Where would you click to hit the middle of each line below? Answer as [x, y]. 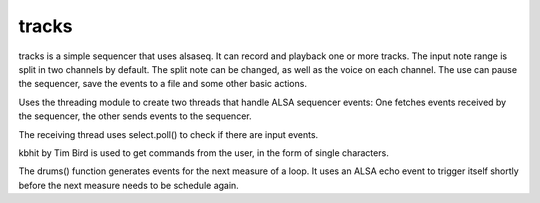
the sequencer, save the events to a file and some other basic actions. [162, 84]
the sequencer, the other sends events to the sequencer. [135, 116]
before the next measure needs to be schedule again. [128, 185]
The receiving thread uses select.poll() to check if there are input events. [168, 134]
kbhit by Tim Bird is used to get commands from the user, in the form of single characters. [203, 152]
